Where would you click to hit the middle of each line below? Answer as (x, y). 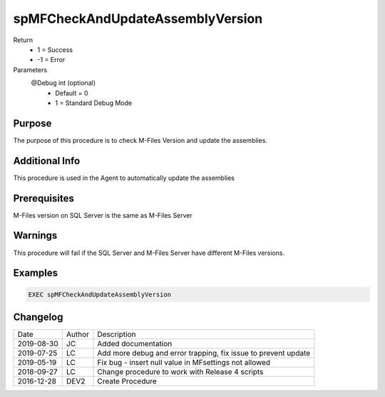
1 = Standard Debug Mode (93, 103)
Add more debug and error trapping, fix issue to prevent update (204, 353)
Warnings (35, 236)
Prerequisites (43, 198)
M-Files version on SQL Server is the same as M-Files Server (103, 215)
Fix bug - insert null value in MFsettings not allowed (184, 363)
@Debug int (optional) (63, 83)
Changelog (38, 317)
